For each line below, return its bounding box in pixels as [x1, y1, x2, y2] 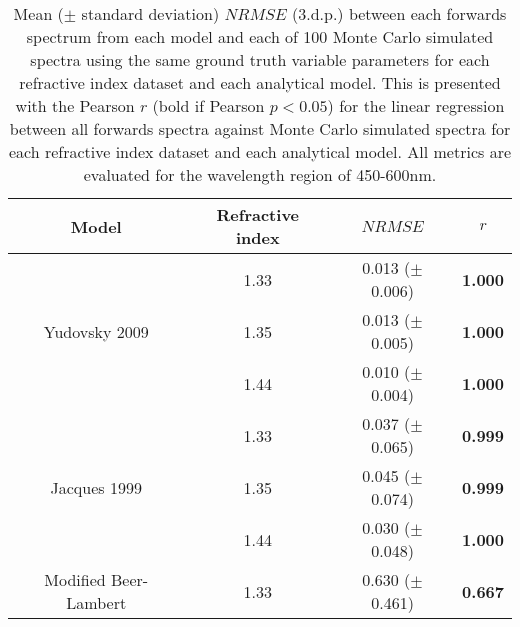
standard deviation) [81, 2, 220, 25]
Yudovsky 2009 [43, 319, 149, 343]
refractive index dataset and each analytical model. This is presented [19, 71, 501, 94]
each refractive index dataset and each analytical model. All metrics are [8, 140, 512, 163]
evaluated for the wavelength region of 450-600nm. [83, 163, 437, 186]
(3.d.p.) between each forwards [291, 2, 507, 25]
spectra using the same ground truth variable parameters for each [30, 48, 490, 71]
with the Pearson [15, 94, 135, 117]
